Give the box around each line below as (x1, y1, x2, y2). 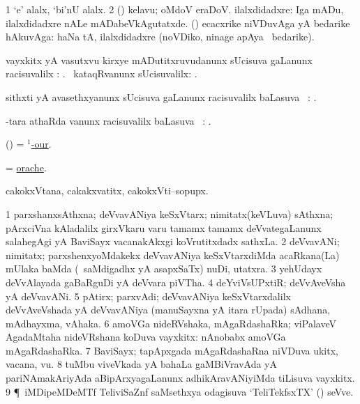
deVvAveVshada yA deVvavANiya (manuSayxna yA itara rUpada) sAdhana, (6, 302, 331, 317)
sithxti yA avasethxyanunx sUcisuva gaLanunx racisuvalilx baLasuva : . (6, 89, 317, 104)
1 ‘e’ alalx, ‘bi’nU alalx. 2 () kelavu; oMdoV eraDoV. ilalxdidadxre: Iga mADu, (6, 2, 344, 16)
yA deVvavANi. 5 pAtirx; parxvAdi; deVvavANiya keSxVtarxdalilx (6, 288, 291, 303)
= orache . (6, 160, 47, 174)
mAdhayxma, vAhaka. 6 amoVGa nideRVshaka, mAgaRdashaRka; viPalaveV (6, 316, 336, 330)
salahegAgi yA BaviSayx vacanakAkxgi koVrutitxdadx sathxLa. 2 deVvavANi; (6, 234, 340, 249)
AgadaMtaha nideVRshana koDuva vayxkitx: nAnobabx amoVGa (6, 329, 286, 344)
